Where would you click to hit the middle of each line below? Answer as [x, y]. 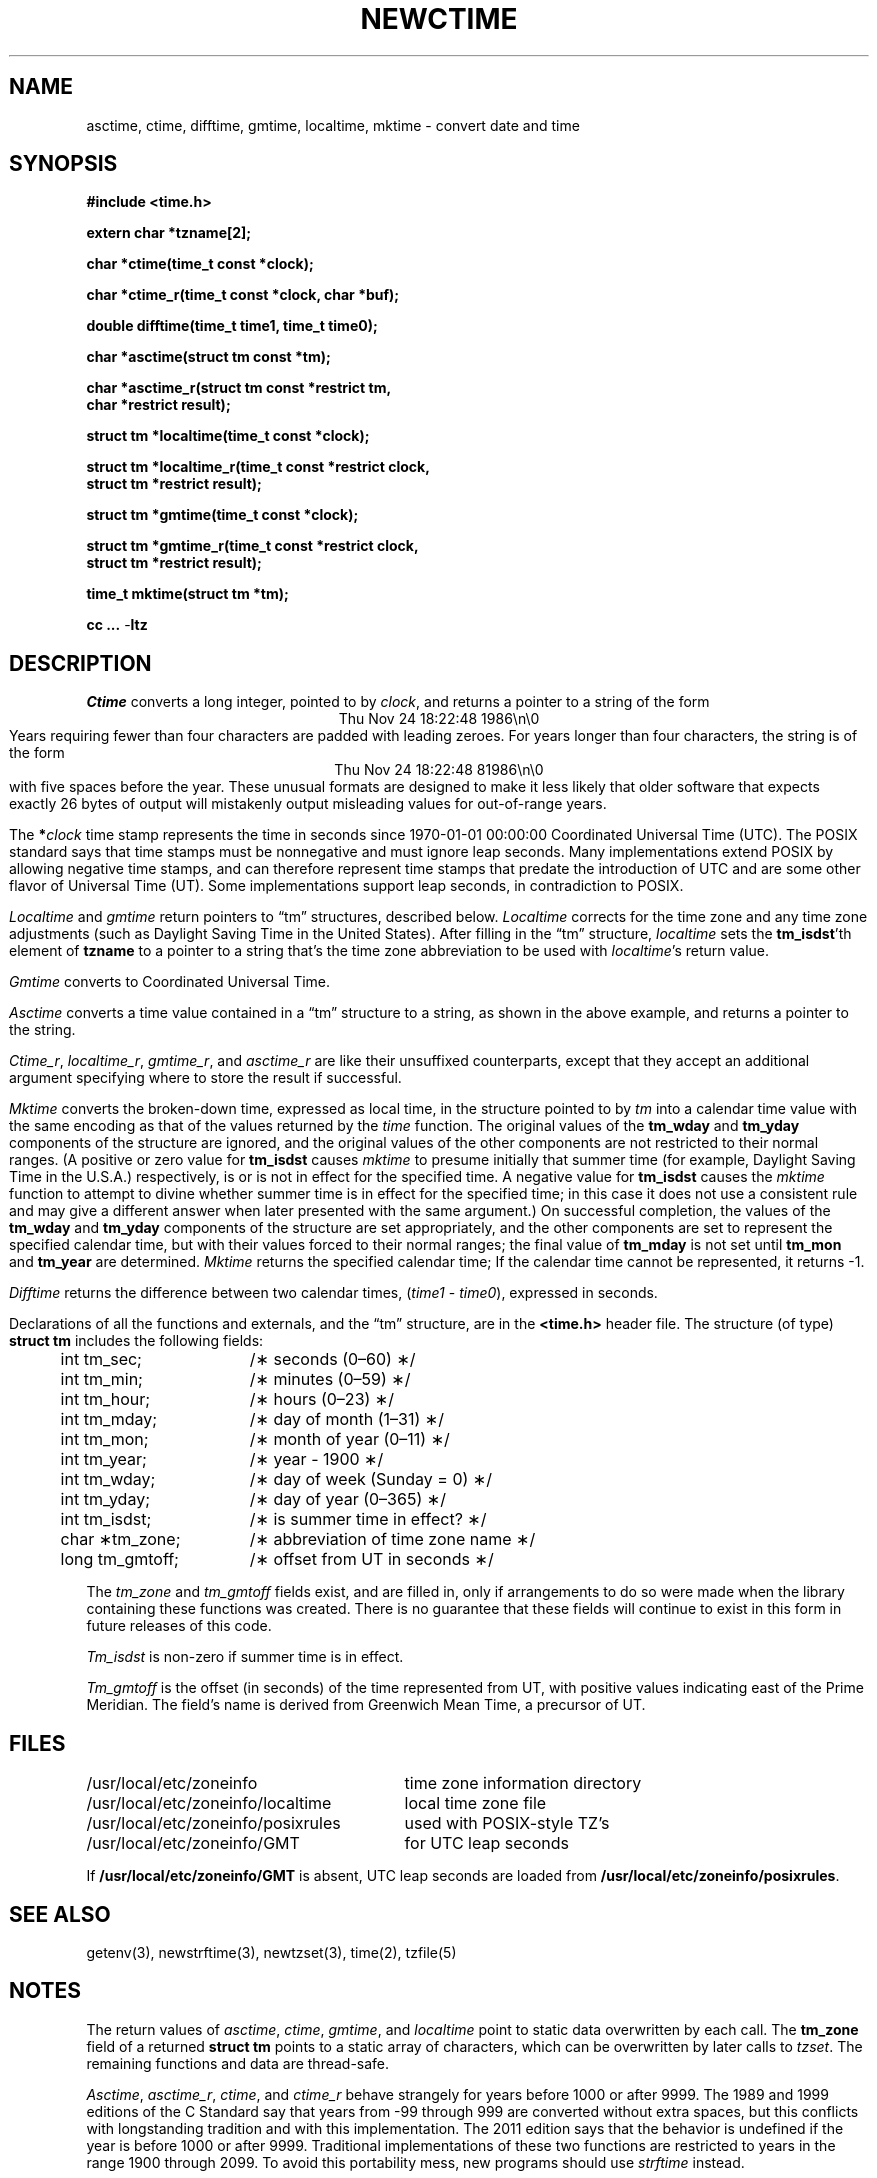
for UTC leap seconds [486, 1843]
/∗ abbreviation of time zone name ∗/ [392, 1539]
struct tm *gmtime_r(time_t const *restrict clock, [252, 546]
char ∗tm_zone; [120, 1539]
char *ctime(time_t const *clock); [200, 264]
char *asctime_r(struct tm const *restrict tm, [239, 388]
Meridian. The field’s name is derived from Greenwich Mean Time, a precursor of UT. [366, 1705]
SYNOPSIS [63, 164]
